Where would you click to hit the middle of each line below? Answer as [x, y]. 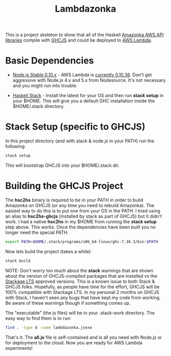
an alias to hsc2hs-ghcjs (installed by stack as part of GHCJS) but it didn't [83, 216]
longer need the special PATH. [37, 232]
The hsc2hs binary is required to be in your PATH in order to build [74, 200]
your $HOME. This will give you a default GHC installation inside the [84, 101]
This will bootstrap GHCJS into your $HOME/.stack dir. [62, 165]
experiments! [19, 348]
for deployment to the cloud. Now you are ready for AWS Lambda [74, 343]
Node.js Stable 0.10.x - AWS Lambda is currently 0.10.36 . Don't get [82, 75]
